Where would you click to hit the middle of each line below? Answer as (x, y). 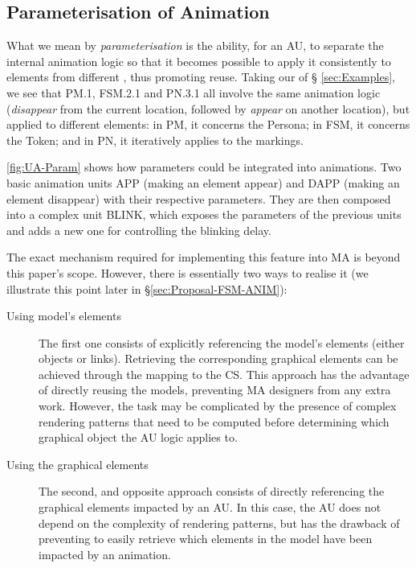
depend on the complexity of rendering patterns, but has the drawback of (219, 523)
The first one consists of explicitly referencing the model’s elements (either (222, 342)
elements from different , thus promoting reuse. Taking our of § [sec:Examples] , (201, 77)
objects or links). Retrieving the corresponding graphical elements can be (218, 358)
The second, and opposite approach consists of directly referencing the (212, 491)
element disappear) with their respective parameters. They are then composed (199, 198)
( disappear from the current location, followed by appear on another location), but (208, 108)
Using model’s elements (64, 316)
